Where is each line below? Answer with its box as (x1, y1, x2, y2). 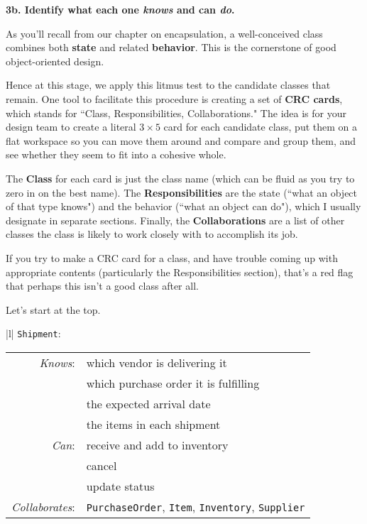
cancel (86, 457, 117, 474)
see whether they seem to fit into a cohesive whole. (6, 147, 226, 162)
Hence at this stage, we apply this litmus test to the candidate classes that (6, 77, 331, 92)
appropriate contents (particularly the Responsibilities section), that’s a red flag (6, 264, 354, 279)
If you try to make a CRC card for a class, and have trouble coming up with (6, 250, 338, 265)
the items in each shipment (86, 415, 221, 432)
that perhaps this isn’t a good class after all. (6, 278, 199, 293)
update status (86, 477, 155, 494)
